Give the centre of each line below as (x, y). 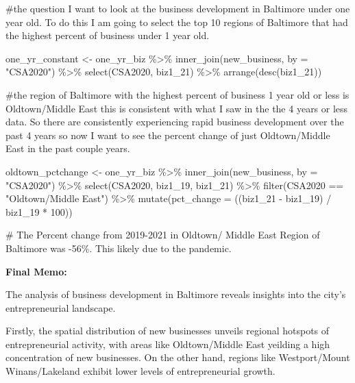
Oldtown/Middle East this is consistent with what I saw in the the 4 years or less (177, 108)
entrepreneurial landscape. (61, 307)
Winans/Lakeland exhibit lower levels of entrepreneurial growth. (140, 371)
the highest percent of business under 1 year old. (108, 35)
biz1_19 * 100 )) (39, 211)
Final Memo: (36, 271)
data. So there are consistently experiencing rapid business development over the (175, 122)
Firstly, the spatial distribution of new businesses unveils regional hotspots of (168, 331)
